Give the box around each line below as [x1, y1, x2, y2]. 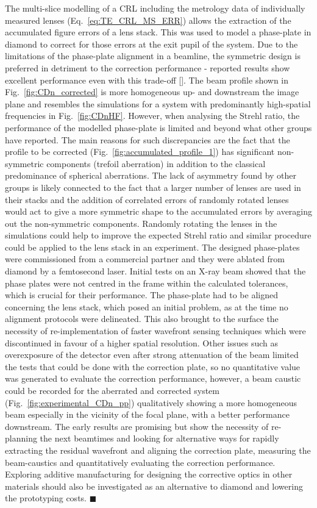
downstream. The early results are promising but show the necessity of [5, 420, 269, 432]
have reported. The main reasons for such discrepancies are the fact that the [5, 133, 290, 146]
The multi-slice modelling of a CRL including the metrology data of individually [5, 2, 305, 14]
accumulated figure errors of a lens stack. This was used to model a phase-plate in [5, 26, 312, 38]
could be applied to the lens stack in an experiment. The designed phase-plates [5, 240, 300, 253]
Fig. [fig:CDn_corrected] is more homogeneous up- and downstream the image [5, 85, 299, 98]
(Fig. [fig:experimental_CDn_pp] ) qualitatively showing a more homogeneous [5, 396, 297, 409]
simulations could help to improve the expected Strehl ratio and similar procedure [5, 229, 312, 241]
